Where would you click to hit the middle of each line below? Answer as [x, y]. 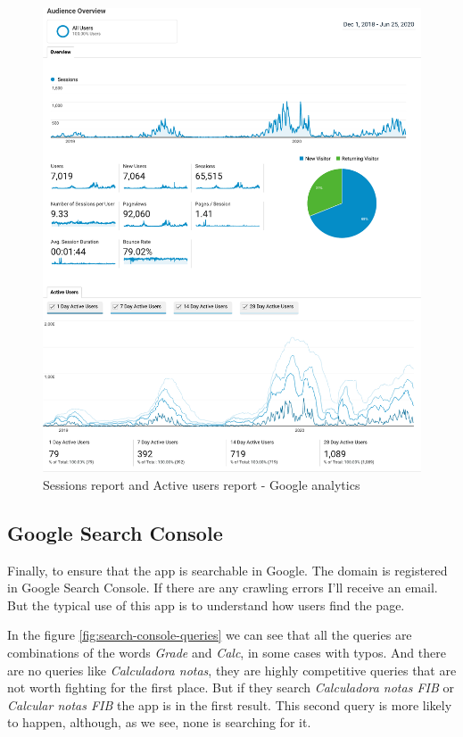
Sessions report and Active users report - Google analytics [202, 484]
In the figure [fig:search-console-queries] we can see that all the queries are [210, 635]
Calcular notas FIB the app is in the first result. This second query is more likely [230, 704]
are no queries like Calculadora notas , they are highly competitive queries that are [232, 670]
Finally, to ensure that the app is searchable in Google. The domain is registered [227, 570]
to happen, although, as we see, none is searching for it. [159, 722]
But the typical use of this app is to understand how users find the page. [206, 605]
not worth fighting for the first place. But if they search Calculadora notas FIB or [231, 687]
